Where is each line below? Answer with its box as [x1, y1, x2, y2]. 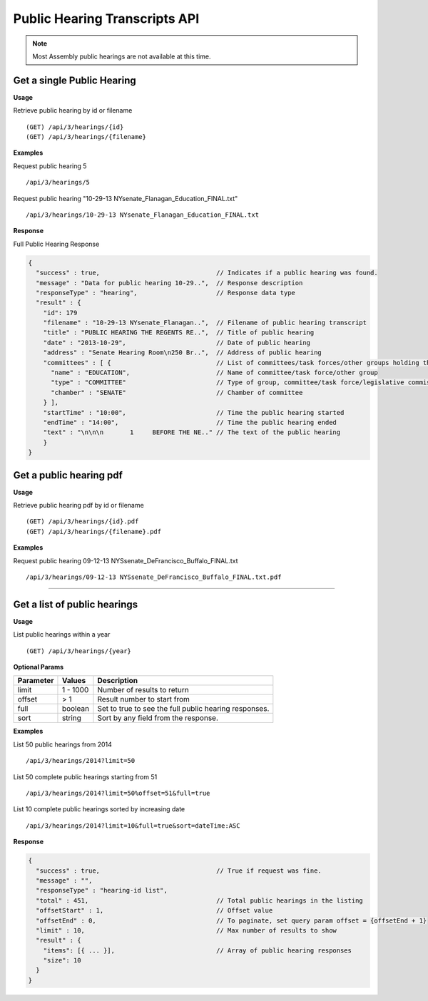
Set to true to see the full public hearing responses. [97, 704, 270, 714]
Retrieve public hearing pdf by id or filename [13, 501, 144, 510]
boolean [61, 704, 89, 714]
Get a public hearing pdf [13, 469, 123, 481]
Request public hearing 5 [13, 161, 87, 170]
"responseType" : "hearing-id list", [36, 886, 168, 895]
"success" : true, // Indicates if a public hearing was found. [36, 269, 378, 277]
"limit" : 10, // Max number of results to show [36, 926, 337, 934]
